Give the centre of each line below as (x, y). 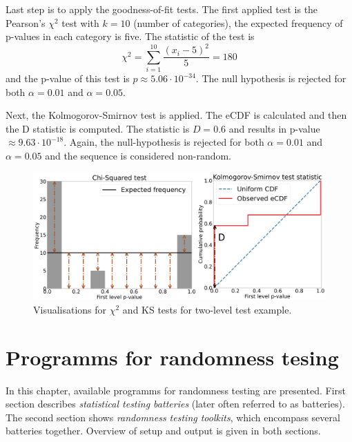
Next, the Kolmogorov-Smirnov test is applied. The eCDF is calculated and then (176, 115)
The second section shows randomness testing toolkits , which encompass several (173, 417)
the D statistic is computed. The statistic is (98, 128)
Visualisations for (70, 309)
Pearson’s (26, 22)
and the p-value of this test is (68, 78)
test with (80, 22)
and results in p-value (274, 128)
